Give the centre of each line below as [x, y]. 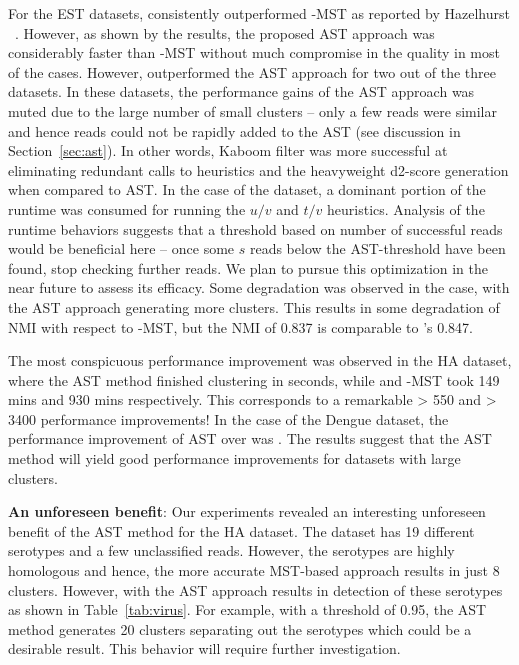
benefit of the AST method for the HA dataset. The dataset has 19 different [241, 530]
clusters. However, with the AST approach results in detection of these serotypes [255, 589]
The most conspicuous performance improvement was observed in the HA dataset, [260, 360]
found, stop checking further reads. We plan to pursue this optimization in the [248, 267]
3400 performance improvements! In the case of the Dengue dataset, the [228, 418]
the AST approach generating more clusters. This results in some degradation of [254, 306]
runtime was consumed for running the [127, 208]
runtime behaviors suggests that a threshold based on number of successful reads [255, 228]
